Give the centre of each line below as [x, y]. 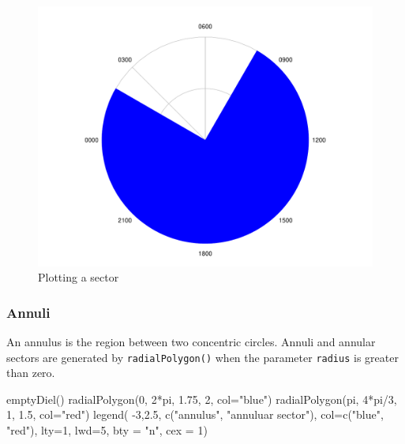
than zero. [31, 373]
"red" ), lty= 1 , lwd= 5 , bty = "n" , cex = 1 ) [107, 430]
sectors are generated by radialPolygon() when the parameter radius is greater [202, 357]
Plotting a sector [79, 277]
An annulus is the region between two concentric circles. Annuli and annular [191, 341]
